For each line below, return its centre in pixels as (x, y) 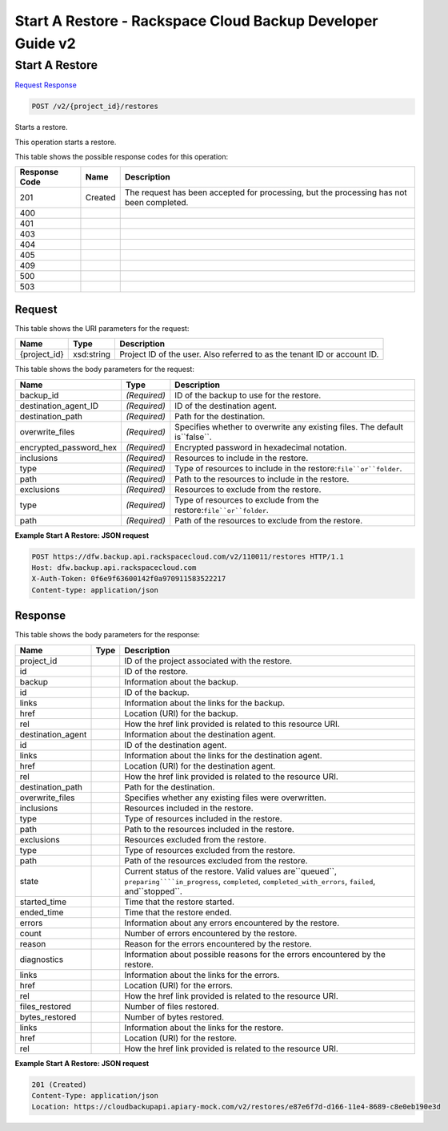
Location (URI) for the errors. (179, 985)
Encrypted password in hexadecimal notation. (261, 447)
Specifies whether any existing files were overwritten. (226, 798)
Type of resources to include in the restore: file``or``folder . (288, 468)
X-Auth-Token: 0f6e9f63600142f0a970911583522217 (129, 579)
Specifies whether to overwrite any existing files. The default (289, 426)
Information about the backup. (182, 681)
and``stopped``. (154, 891)
